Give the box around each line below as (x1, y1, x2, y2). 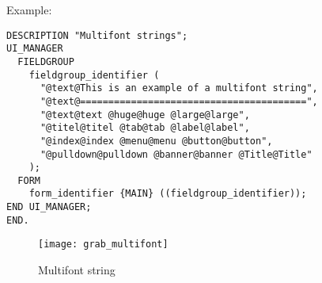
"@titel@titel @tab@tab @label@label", (40, 122, 250, 134)
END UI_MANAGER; (6, 201, 92, 213)
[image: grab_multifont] (38, 239, 169, 250)
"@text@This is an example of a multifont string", (40, 82, 318, 94)
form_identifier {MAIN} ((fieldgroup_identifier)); (28, 188, 307, 200)
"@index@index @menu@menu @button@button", (40, 135, 273, 147)
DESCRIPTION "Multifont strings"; (6, 29, 188, 41)
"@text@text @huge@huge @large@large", (40, 109, 250, 120)
